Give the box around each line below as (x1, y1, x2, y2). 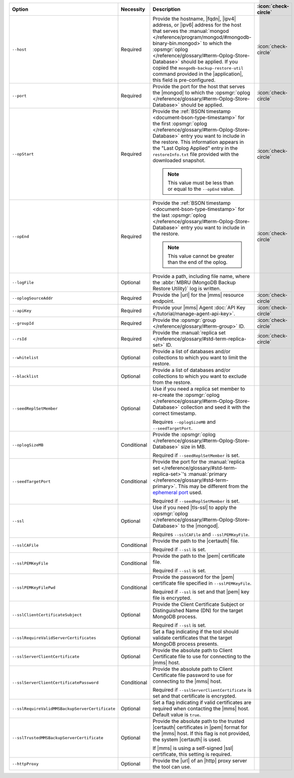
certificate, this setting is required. (152, 751, 232, 757)
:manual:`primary (188, 471, 227, 477)
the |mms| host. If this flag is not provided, (152, 730, 250, 737)
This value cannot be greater (167, 253, 234, 259)
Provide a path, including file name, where (152, 273, 250, 280)
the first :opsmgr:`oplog (152, 120, 207, 127)
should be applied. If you (180, 58, 238, 65)
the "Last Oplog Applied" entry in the (152, 145, 238, 152)
